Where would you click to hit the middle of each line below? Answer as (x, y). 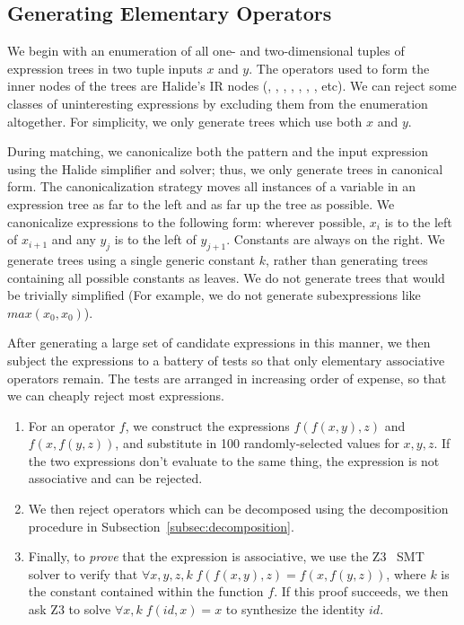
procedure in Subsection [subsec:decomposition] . (161, 526)
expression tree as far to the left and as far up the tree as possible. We (201, 203)
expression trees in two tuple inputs (105, 68)
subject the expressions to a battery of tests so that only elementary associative (226, 360)
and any (74, 239)
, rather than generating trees (347, 259)
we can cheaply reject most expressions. (116, 396)
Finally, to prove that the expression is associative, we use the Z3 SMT (226, 556)
